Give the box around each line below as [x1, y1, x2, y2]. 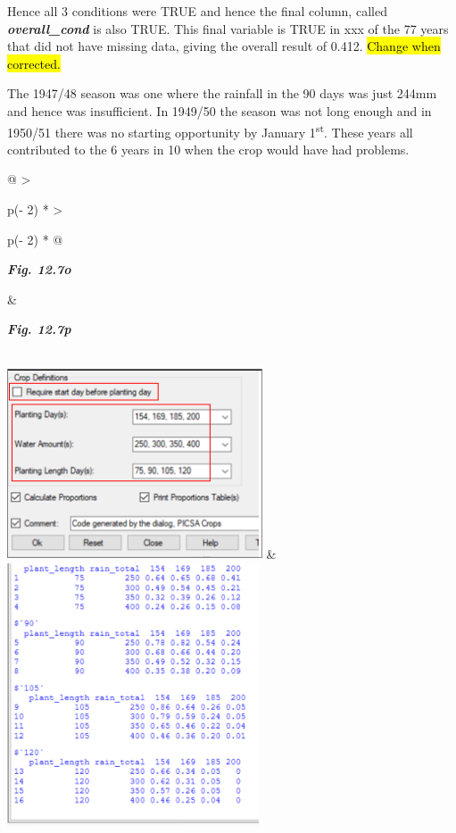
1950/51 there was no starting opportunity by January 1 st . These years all [7, 120, 413, 141]
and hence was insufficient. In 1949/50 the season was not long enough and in [7, 101, 432, 120]
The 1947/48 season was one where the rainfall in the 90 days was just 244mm [7, 84, 437, 103]
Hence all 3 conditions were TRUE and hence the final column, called [7, 2, 387, 20]
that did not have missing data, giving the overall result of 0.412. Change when [7, 37, 441, 55]
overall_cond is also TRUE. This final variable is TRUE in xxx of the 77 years [7, 19, 449, 37]
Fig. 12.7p [7, 320, 71, 338]
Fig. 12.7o [7, 260, 71, 279]
